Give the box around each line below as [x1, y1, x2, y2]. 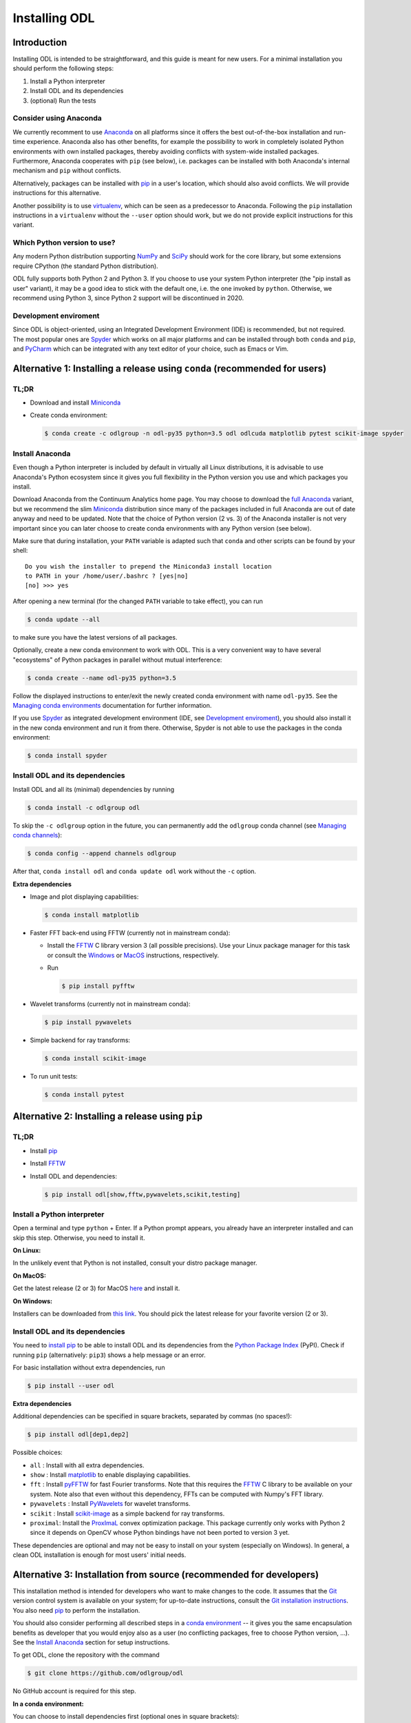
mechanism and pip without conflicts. [12, 166, 122, 175]
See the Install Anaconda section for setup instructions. [12, 1638, 170, 1646]
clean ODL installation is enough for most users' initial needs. [12, 1551, 187, 1559]
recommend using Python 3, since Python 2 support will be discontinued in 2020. [12, 294, 244, 302]
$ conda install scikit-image [44, 1054, 147, 1063]
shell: [12, 547, 28, 555]
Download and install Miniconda [30, 398, 120, 407]
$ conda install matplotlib [44, 910, 139, 919]
